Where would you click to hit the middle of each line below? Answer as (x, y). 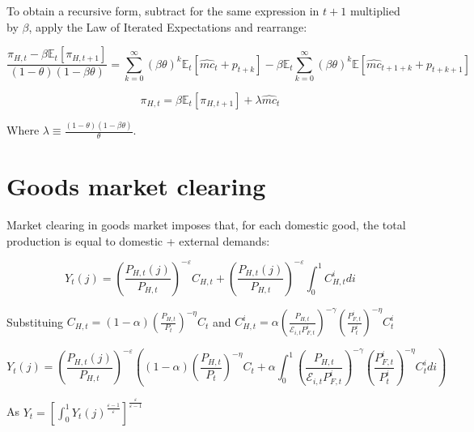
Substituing (35, 321)
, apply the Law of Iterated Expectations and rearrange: (168, 26)
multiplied (375, 11)
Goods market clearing (136, 186)
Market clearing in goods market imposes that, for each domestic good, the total (206, 225)
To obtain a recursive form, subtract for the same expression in (163, 11)
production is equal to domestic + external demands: (138, 240)
